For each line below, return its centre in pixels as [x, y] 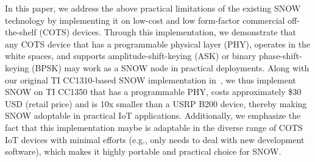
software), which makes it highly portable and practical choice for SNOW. [143, 151]
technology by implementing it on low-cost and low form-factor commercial [145, 20]
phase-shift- [281, 56]
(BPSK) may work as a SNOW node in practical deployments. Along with [170, 67]
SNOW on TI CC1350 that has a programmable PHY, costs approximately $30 [153, 92]
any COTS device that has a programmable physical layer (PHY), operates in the [158, 44]
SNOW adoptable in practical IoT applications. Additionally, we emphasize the [153, 115]
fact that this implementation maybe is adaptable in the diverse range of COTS [154, 127]
